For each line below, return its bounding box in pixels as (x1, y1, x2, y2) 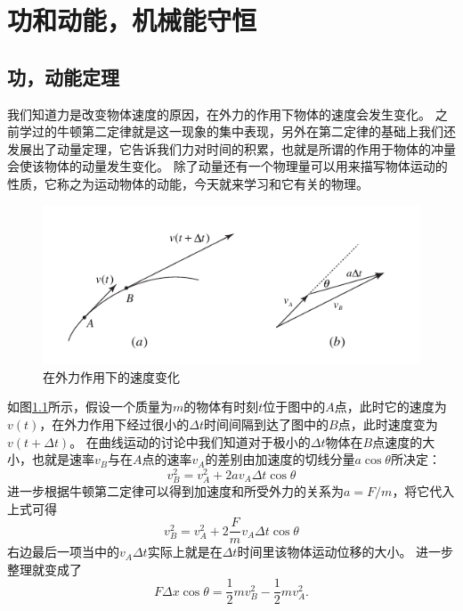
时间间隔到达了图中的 (204, 414, 329, 433)
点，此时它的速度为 (334, 397, 447, 416)
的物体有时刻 (183, 397, 259, 416)
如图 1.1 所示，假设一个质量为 (7, 397, 173, 416)
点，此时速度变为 (337, 414, 438, 433)
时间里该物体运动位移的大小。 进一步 (237, 542, 454, 561)
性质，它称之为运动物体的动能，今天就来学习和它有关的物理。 (7, 174, 369, 192)
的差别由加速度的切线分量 (205, 450, 355, 468)
